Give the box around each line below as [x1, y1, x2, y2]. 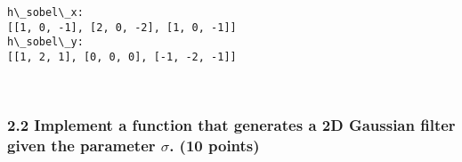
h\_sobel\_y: [7, 36, 84, 49]
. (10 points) [169, 134, 260, 157]
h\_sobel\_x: [7, 6, 84, 19]
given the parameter [7, 134, 156, 157]
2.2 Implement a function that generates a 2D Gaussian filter [7, 114, 456, 136]
